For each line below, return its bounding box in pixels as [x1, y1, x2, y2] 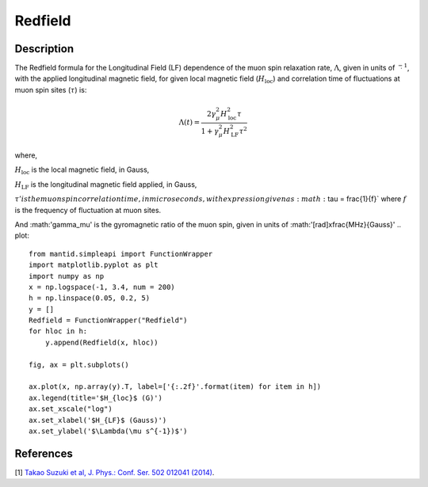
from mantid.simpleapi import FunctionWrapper [29, 249, 213, 258]
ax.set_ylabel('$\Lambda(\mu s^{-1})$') [29, 427, 188, 436]
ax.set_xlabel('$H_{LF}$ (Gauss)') [29, 416, 167, 424]
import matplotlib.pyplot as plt [29, 261, 159, 269]
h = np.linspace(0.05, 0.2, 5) [29, 294, 151, 302]
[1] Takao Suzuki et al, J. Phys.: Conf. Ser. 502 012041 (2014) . [14, 467, 215, 477]
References [14, 447, 73, 460]
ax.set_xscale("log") [29, 405, 113, 413]
